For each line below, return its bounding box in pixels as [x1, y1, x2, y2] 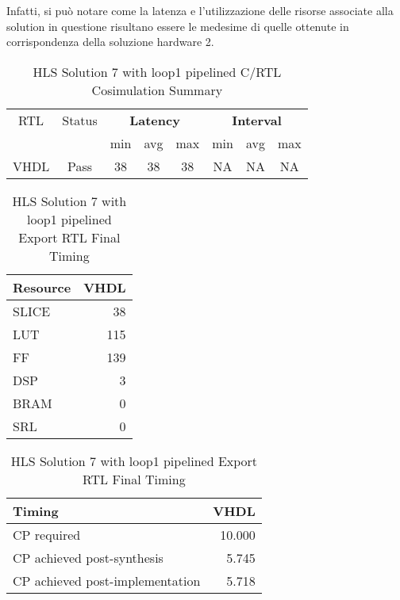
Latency [129, 110, 180, 129]
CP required [13, 525, 81, 544]
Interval [232, 110, 282, 129]
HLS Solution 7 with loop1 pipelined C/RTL [33, 62, 282, 81]
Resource [13, 277, 71, 296]
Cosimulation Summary [91, 80, 223, 99]
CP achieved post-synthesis [13, 548, 163, 567]
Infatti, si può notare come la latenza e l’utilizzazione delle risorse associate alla [6, 2, 394, 18]
